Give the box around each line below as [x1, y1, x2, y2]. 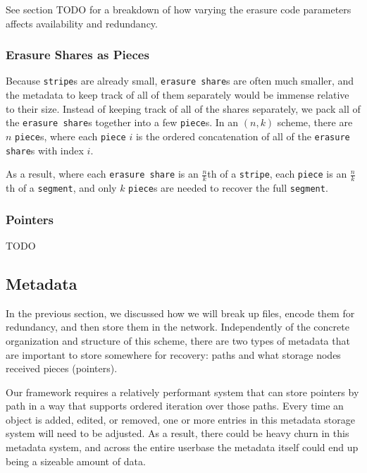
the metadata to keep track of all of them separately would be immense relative [6, 87, 349, 102]
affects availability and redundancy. [6, 16, 158, 30]
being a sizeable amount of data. [6, 453, 146, 468]
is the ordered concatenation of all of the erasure [135, 128, 350, 143]
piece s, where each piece [15, 128, 126, 143]
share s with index [6, 142, 84, 157]
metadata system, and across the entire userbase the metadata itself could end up [6, 440, 359, 455]
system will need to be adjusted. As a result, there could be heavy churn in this [6, 426, 349, 441]
